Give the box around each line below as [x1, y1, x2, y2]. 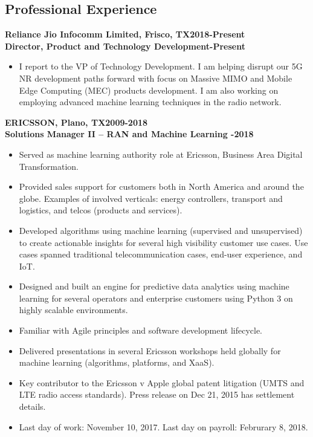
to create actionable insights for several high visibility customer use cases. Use [19, 236, 308, 248]
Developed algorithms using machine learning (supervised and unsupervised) [19, 224, 303, 236]
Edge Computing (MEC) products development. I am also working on [19, 83, 279, 96]
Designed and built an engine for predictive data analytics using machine [19, 280, 289, 293]
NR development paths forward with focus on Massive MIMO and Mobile [19, 71, 292, 84]
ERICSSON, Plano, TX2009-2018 [5, 115, 148, 128]
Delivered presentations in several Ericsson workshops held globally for [19, 344, 281, 357]
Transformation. [19, 160, 79, 172]
